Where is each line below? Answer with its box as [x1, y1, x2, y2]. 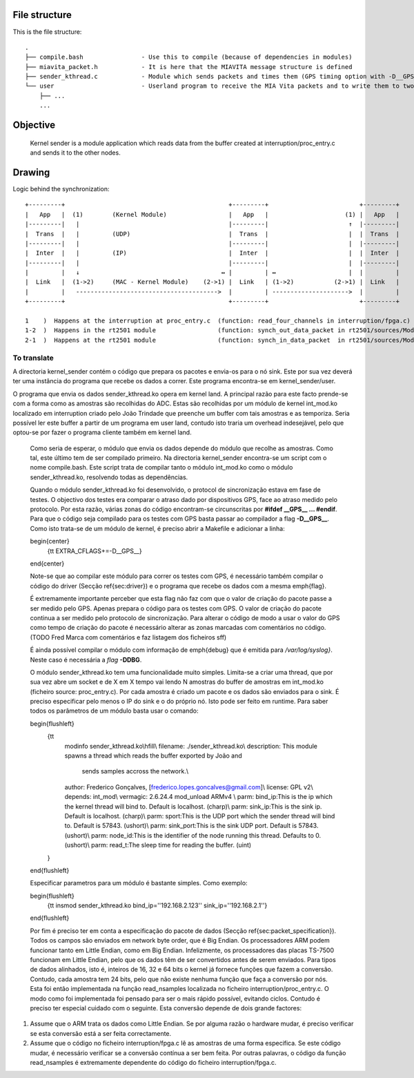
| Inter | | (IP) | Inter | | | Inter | [25, 249, 400, 257]
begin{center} [30, 537, 70, 546]
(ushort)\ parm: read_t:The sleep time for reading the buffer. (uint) [64, 841, 252, 849]
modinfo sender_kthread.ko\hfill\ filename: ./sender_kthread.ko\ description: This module [64, 742, 317, 750]
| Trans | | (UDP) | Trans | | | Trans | [25, 230, 400, 238]
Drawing [12, 166, 50, 178]
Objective [12, 119, 56, 131]
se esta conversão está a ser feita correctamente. [30, 1029, 172, 1037]
